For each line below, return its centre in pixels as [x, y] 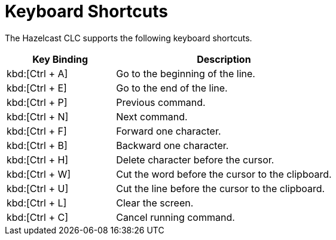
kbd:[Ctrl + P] [37, 102]
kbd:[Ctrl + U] [38, 188]
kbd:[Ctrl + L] [37, 203]
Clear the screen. [155, 203]
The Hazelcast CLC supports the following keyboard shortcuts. [129, 38]
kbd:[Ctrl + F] [37, 131]
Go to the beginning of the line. [186, 73]
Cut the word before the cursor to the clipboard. [224, 174]
